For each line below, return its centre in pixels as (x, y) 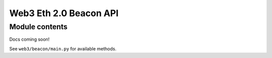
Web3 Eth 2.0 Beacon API (64, 13)
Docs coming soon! (29, 39)
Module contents (39, 27)
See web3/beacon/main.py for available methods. (63, 48)
